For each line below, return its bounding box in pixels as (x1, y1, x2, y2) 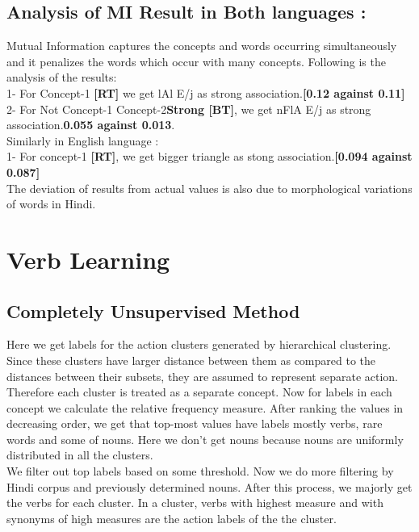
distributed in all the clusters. (6, 446, 153, 463)
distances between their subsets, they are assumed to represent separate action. (6, 367, 398, 384)
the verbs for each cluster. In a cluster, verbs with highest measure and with (6, 494, 383, 511)
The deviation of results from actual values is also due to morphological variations (6, 179, 413, 196)
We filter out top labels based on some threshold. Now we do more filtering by (6, 463, 394, 480)
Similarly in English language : (6, 132, 159, 149)
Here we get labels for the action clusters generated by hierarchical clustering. (6, 336, 392, 353)
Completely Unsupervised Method (6, 298, 300, 323)
